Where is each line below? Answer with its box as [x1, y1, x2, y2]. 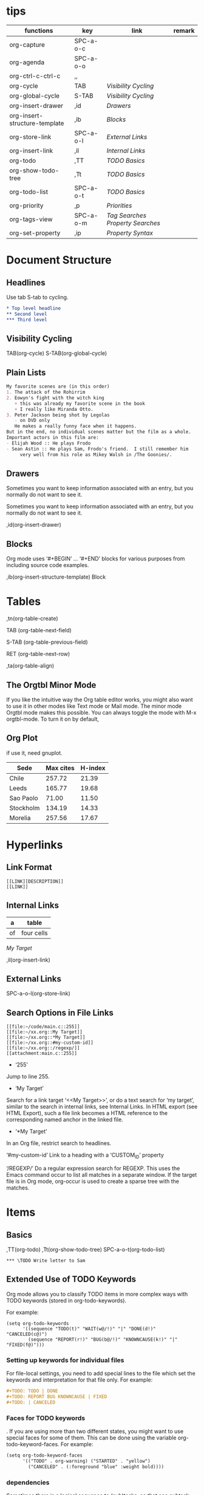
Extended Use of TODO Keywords [6, 1274, 137, 1285]
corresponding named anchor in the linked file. [6, 1116, 123, 1123]
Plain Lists [6, 367, 46, 377]
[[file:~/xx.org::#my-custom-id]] [6, 1040, 94, 1046]
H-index [80, 763, 106, 772]
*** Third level [6, 316, 47, 323]
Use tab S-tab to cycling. [6, 293, 69, 301]
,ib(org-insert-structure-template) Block [6, 573, 106, 580]
